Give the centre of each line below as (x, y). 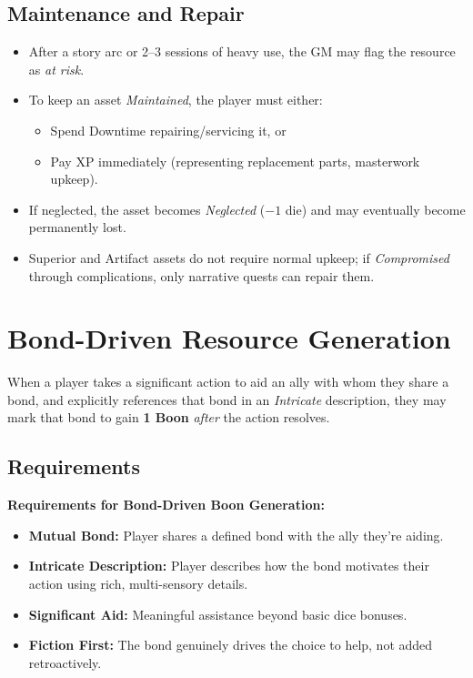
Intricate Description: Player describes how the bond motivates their (229, 566)
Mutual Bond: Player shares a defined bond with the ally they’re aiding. (236, 535)
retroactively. (65, 662)
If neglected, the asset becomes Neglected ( (147, 209)
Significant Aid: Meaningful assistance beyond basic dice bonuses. (218, 614)
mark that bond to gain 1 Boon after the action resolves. (169, 417)
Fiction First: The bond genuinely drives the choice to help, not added (231, 645)
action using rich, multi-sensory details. (138, 584)
